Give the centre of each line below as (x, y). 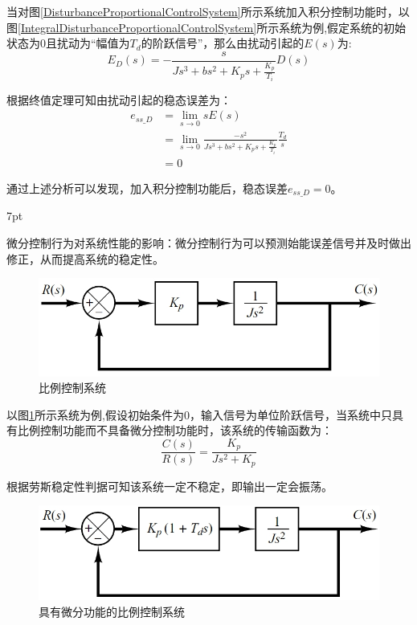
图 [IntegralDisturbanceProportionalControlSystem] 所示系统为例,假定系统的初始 (206, 27)
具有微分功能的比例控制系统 (112, 611)
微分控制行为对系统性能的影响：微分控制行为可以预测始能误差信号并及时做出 (209, 242)
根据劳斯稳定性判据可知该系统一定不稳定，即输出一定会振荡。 (170, 486)
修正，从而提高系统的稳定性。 (85, 258)
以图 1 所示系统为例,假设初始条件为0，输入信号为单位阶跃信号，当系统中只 (199, 414)
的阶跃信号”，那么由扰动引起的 (223, 43)
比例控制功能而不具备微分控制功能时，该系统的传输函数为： (175, 430)
